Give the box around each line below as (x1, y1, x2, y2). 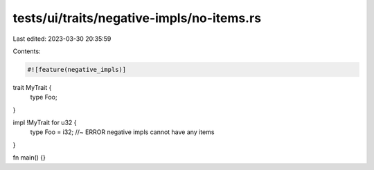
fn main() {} (12, 153, 46, 162)
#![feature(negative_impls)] (27, 66, 127, 73)
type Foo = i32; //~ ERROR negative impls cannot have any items (30, 128, 215, 136)
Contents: (12, 47, 41, 55)
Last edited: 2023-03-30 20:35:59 (12, 35, 112, 43)
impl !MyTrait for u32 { (12, 118, 77, 127)
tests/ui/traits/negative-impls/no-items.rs (12, 10, 262, 26)
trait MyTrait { (12, 83, 52, 91)
